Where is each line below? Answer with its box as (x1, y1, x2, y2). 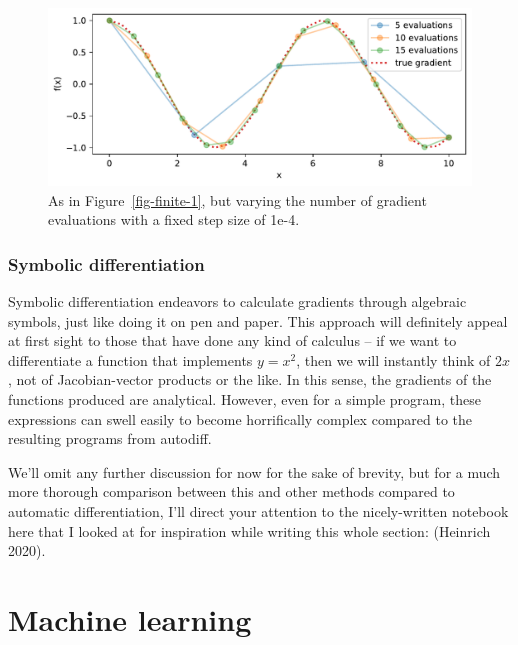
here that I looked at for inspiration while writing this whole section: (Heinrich (8, 520, 491, 541)
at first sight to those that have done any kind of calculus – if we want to (8, 330, 457, 351)
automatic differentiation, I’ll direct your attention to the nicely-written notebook (8, 500, 509, 521)
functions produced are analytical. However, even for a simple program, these (8, 389, 481, 410)
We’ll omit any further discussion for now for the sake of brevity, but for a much (8, 461, 501, 482)
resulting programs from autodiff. (8, 428, 212, 449)
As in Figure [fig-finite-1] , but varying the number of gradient (48, 189, 427, 210)
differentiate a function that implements (8, 349, 253, 370)
